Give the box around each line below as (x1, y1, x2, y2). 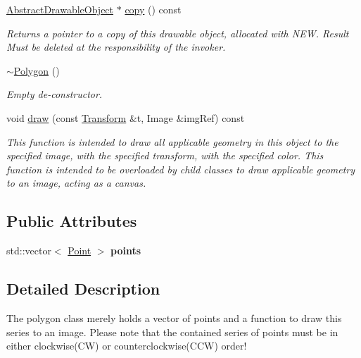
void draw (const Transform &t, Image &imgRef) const (6, 110, 245, 125)
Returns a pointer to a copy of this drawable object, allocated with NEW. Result (6, 25, 349, 40)
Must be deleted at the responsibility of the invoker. (6, 39, 226, 54)
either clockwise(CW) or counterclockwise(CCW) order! (6, 338, 247, 353)
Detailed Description (6, 278, 160, 300)
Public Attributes (6, 210, 137, 232)
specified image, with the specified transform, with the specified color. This (6, 148, 324, 163)
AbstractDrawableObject (6, 2, 114, 16)
